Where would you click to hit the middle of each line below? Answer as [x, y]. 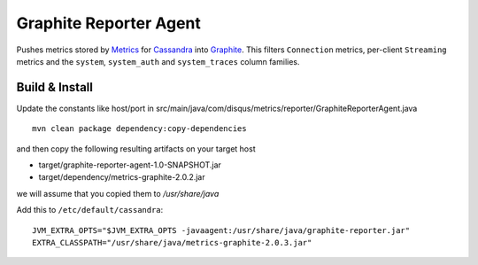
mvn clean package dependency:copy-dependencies [139, 129]
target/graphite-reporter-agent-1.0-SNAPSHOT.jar [130, 165]
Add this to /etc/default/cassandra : [90, 210]
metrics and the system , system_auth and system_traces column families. [158, 61]
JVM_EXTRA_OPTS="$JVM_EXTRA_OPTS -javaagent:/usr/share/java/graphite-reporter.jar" [221, 230]
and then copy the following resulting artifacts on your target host [136, 148]
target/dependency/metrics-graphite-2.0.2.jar [122, 177]
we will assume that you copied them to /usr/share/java [118, 193]
